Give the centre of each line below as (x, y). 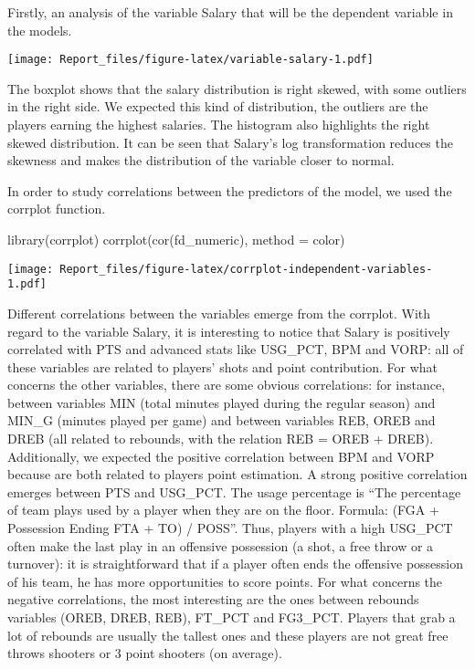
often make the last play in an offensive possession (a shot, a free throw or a (221, 545)
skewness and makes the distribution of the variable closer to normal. (201, 160)
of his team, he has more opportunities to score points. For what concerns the (225, 581)
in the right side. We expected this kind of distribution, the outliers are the (218, 106)
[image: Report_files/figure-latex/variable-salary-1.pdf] (190, 60)
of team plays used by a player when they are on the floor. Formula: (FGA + (223, 510)
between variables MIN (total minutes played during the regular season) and (222, 402)
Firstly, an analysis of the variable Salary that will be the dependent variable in (230, 12)
